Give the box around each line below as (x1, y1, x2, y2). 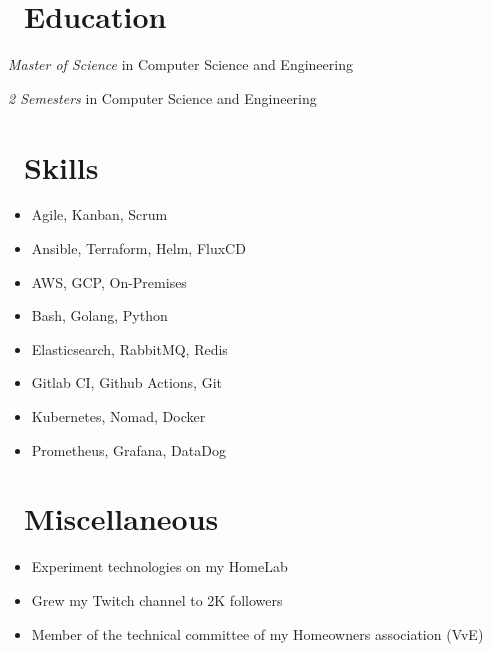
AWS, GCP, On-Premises (31, 271, 187, 292)
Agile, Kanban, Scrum (31, 204, 168, 225)
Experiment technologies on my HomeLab (31, 556, 288, 577)
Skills (24, 146, 99, 187)
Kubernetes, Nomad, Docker (31, 406, 206, 426)
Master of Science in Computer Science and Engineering (8, 54, 353, 75)
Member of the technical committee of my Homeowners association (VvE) (31, 623, 484, 644)
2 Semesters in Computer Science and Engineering (8, 87, 317, 108)
